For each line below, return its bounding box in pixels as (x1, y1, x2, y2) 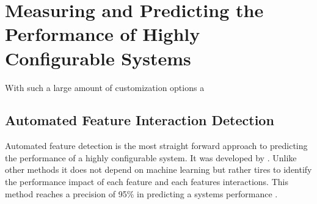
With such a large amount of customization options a (5, 81, 205, 93)
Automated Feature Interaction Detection (5, 111, 274, 129)
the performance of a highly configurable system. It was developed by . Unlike (5, 151, 297, 164)
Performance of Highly (5, 21, 200, 46)
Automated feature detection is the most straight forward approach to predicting (5, 139, 308, 152)
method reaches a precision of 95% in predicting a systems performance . (5, 187, 278, 200)
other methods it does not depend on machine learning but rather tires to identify (5, 163, 312, 176)
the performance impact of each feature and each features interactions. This (5, 175, 288, 188)
